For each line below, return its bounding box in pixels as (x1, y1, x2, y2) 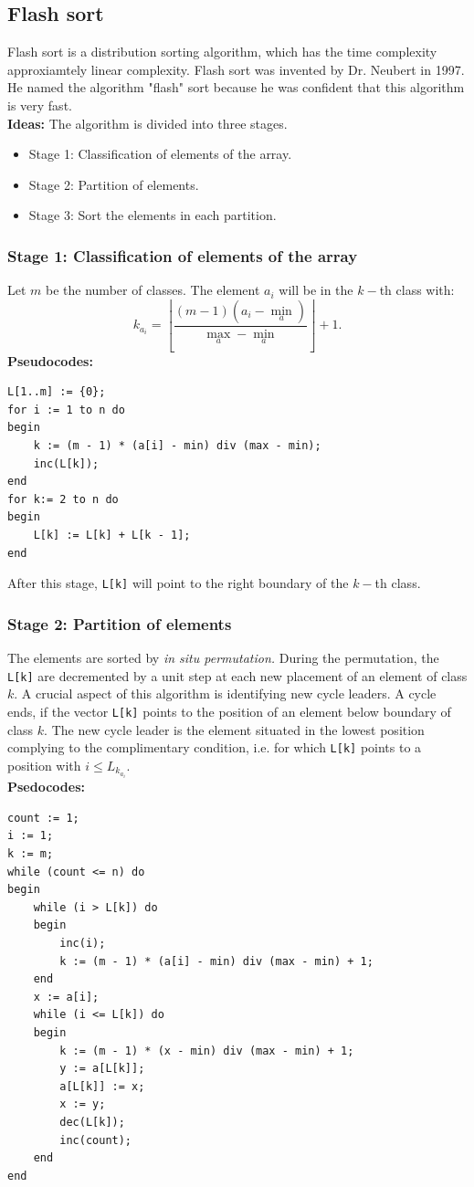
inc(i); (59, 937, 106, 950)
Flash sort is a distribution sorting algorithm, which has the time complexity (7, 42, 437, 61)
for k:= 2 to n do (7, 492, 119, 506)
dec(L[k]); (59, 1115, 125, 1129)
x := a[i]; (33, 990, 100, 1003)
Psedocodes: (7, 777, 85, 796)
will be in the (279, 280, 353, 299)
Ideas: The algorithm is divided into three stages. (7, 113, 288, 132)
